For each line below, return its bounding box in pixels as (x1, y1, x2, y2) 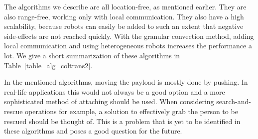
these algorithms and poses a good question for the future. (4, 126, 182, 136)
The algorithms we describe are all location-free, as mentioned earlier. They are (4, 1, 247, 11)
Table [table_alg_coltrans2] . (4, 60, 93, 70)
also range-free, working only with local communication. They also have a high (4, 11, 244, 21)
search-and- (216, 96, 252, 107)
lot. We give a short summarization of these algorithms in (4, 50, 180, 60)
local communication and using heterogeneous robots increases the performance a (4, 40, 252, 51)
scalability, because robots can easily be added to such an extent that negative (4, 21, 244, 31)
